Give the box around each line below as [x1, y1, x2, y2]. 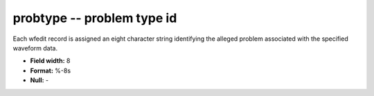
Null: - [30, 76, 49, 84]
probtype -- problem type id [12, 10, 177, 26]
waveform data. [12, 44, 58, 52]
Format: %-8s [30, 66, 71, 75]
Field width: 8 [30, 57, 71, 65]
